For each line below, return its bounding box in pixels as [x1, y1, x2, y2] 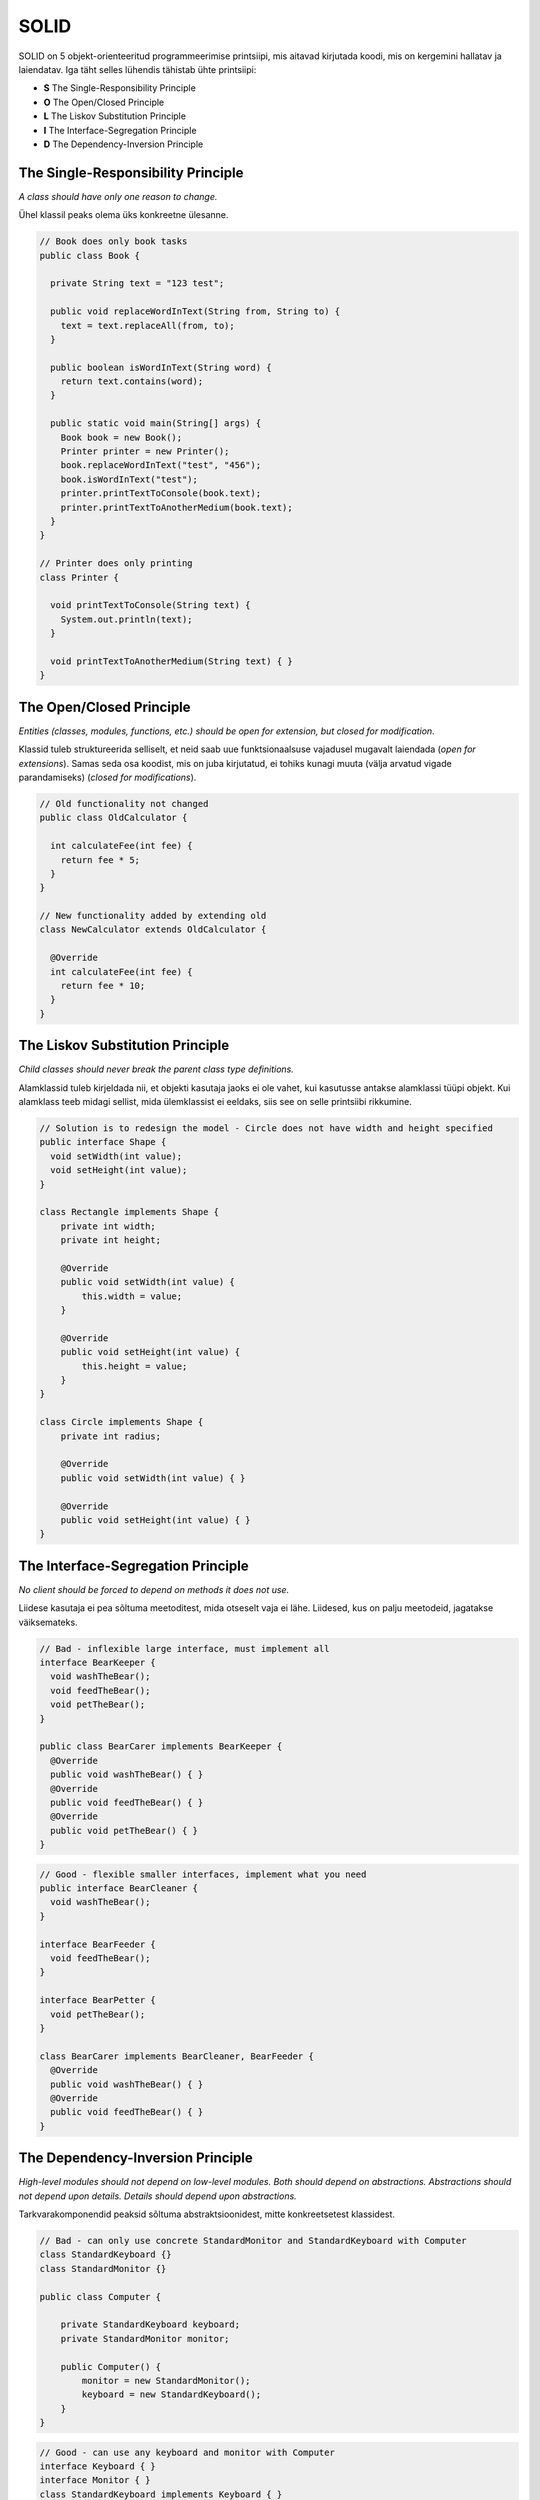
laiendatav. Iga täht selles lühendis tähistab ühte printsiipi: [18, 63, 257, 75]
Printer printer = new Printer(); [60, 446, 230, 457]
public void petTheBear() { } [50, 1825, 199, 1836]
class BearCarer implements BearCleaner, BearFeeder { [39, 2050, 314, 2062]
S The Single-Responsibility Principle [43, 82, 197, 94]
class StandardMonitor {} [39, 2263, 167, 2274]
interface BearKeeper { [39, 1657, 157, 1669]
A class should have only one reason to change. [18, 190, 218, 202]
